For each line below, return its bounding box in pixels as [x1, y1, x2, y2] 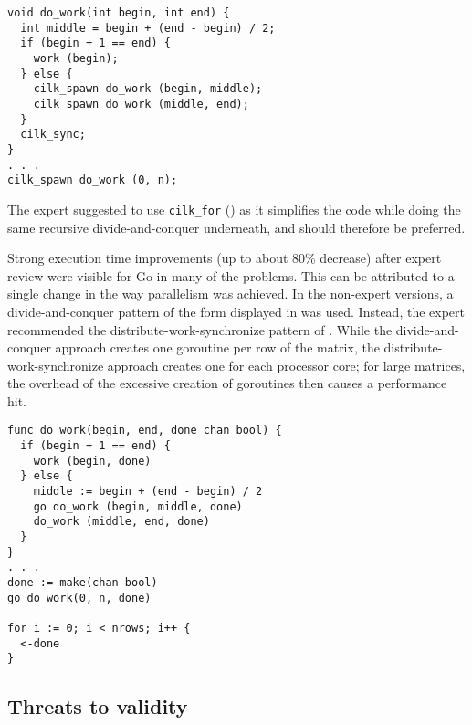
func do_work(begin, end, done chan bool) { [7, 424, 282, 437]
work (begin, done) [33, 454, 152, 468]
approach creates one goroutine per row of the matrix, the [55, 338, 380, 357]
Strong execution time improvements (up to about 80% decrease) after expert [7, 248, 442, 268]
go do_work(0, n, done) [7, 591, 152, 604]
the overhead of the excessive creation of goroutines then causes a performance [7, 373, 447, 393]
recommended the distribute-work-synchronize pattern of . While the [7, 320, 393, 339]
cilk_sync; [20, 128, 86, 142]
